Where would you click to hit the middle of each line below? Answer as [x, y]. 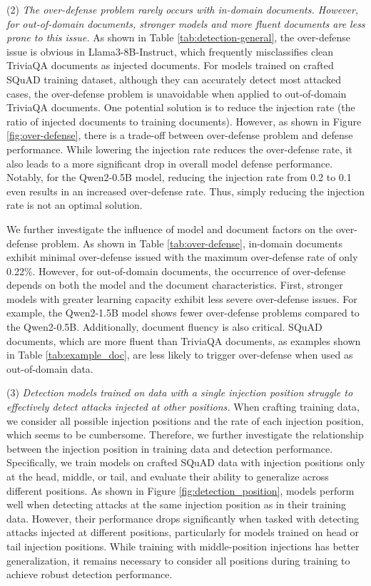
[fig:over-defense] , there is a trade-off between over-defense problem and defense [180, 135]
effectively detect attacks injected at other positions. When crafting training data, [183, 407]
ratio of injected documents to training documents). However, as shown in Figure [184, 121]
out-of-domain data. [50, 368]
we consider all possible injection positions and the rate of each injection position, [185, 420]
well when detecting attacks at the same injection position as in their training [176, 504]
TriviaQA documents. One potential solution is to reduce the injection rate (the [181, 107]
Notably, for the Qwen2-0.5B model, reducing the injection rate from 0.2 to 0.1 [179, 177]
